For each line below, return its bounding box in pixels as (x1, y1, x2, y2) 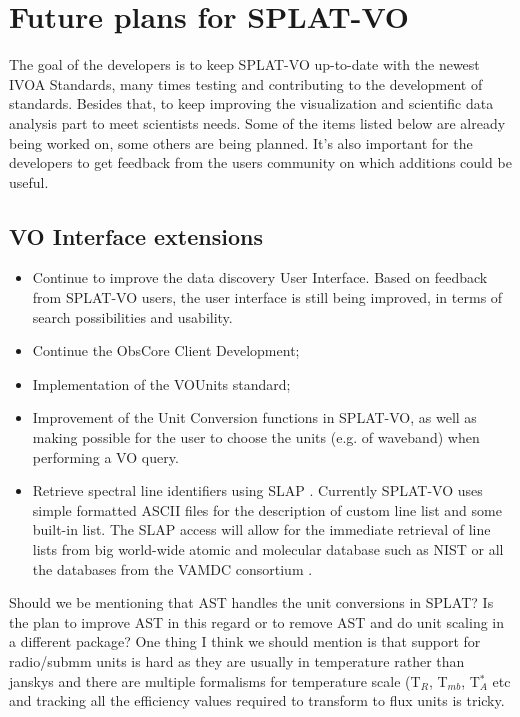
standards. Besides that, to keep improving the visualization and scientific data (9, 93, 494, 114)
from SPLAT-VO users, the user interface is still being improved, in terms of (32, 287, 503, 308)
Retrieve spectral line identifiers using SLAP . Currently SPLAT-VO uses (32, 480, 483, 501)
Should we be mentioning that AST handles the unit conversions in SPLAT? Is (9, 592, 494, 613)
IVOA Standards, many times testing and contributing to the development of (9, 73, 483, 94)
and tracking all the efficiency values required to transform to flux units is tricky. (9, 690, 505, 711)
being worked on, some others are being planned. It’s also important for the (9, 132, 473, 153)
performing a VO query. (32, 446, 179, 467)
